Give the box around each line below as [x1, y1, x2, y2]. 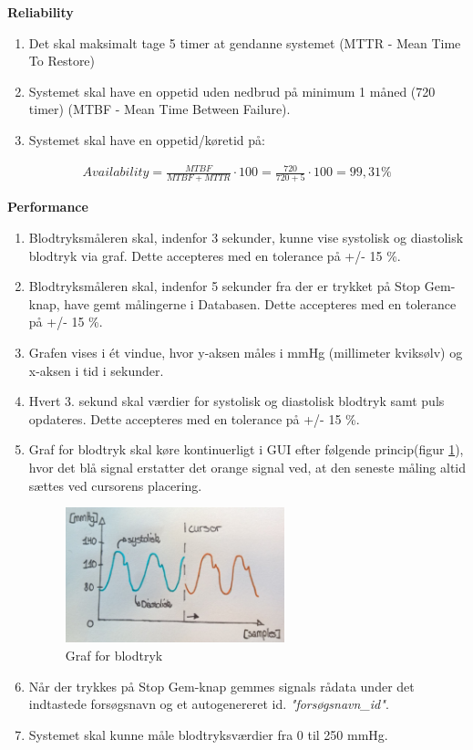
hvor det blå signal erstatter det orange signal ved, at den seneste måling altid [28, 457, 467, 476]
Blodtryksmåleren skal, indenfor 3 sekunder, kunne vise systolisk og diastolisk [28, 228, 464, 247]
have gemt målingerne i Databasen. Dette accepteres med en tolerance [64, 294, 457, 313]
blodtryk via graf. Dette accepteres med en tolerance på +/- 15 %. [28, 245, 401, 265]
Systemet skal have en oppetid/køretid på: [28, 130, 265, 149]
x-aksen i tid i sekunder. [28, 360, 164, 380]
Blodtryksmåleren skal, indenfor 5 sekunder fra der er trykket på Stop [28, 276, 421, 296]
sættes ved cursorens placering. [28, 475, 202, 495]
